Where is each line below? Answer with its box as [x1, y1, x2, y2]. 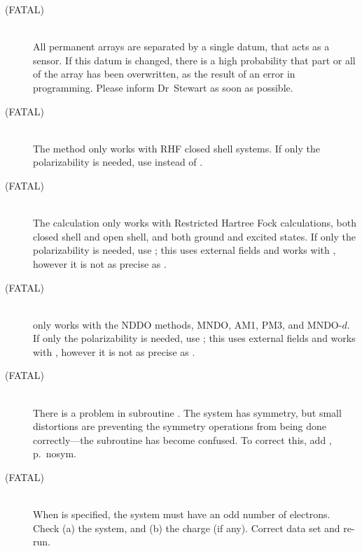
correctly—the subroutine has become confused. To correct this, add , [33, 432, 332, 447]
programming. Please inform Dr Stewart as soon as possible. [33, 80, 293, 94]
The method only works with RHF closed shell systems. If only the [33, 141, 320, 155]
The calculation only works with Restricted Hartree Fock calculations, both [33, 215, 356, 230]
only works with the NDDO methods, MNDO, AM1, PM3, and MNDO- [33, 317, 342, 331]
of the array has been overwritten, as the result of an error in [33, 66, 295, 81]
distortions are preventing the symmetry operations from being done [33, 419, 327, 434]
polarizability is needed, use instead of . [33, 155, 203, 169]
